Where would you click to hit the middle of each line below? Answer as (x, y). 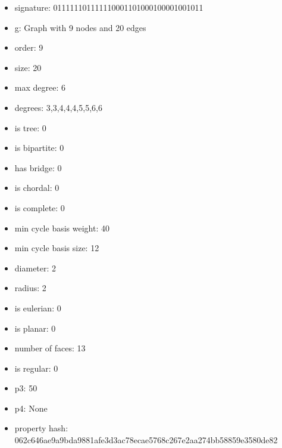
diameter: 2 (35, 268)
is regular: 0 (36, 368)
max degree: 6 (40, 87)
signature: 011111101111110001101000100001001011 (109, 7)
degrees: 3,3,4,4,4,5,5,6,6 (58, 107)
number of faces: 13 (50, 348)
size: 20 (28, 67)
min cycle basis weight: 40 (62, 228)
